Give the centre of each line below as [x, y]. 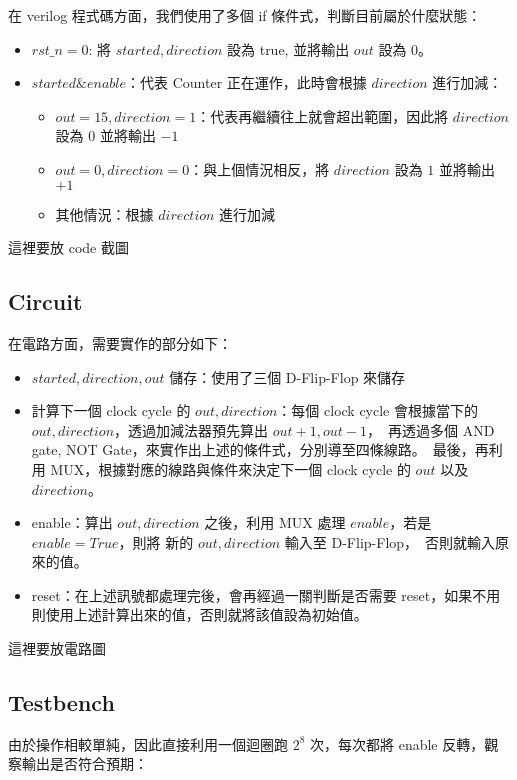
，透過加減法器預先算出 [191, 429]
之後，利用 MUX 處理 [275, 522]
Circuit [45, 301]
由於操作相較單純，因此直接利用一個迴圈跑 [148, 743]
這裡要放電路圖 [57, 648]
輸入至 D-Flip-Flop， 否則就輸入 [390, 541]
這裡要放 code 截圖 [68, 247]
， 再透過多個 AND [430, 429]
